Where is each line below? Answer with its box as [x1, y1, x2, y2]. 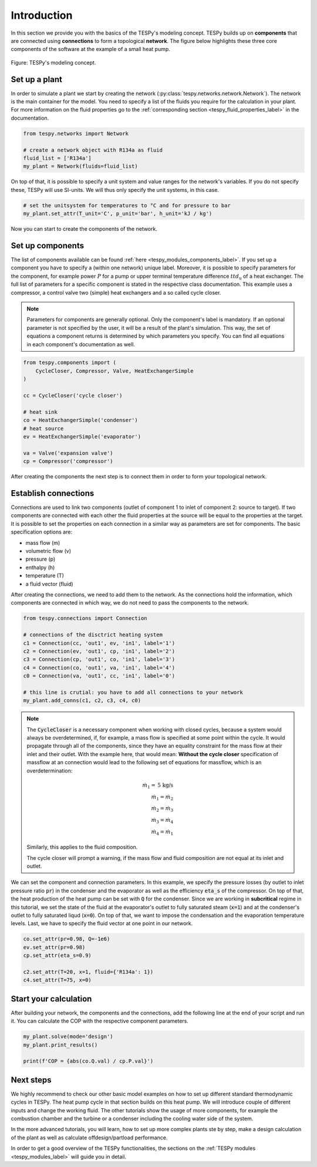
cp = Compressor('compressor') [23, 458, 114, 465]
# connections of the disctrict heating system [23, 632, 163, 638]
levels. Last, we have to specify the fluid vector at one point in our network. [11, 920, 193, 927]
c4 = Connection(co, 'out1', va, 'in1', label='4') [23, 664, 176, 671]
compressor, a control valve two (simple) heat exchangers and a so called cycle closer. [11, 289, 221, 296]
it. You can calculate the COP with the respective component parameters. [11, 1017, 189, 1024]
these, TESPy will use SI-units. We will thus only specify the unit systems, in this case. [11, 186, 220, 193]
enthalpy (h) [25, 564, 55, 571]
